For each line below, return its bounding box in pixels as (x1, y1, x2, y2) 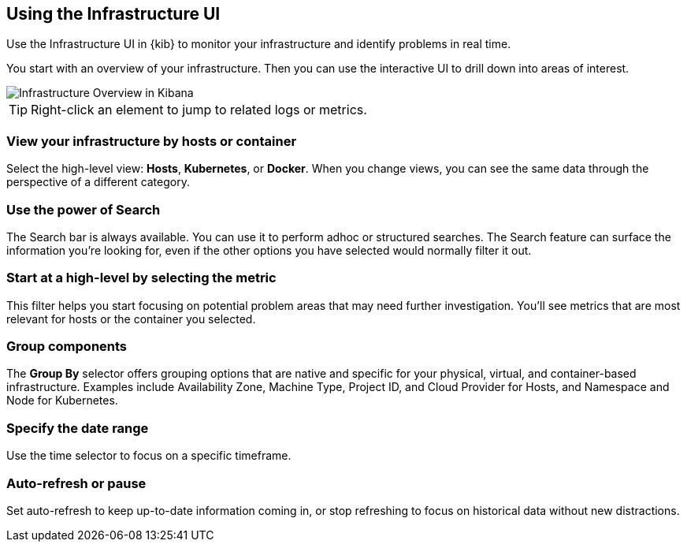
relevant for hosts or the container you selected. (6, 311, 256, 326)
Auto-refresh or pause (6, 475, 147, 491)
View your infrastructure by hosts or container (6, 132, 297, 149)
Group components (6, 338, 128, 355)
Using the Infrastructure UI (6, 4, 221, 24)
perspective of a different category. (6, 175, 190, 189)
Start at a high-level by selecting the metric (6, 270, 277, 286)
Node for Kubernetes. (6, 393, 118, 408)
